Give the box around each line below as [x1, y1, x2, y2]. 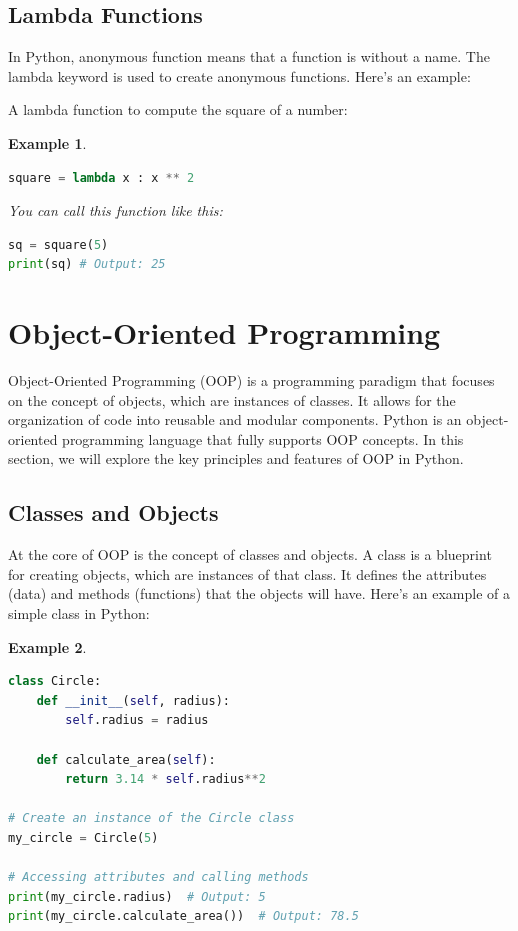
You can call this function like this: [8, 200, 223, 221]
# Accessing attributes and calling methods [8, 870, 309, 885]
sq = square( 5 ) [8, 237, 109, 252]
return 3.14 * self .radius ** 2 [65, 772, 266, 787]
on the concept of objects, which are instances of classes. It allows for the [8, 389, 456, 410]
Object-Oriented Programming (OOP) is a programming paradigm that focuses [8, 370, 495, 391]
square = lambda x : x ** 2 [8, 170, 195, 185]
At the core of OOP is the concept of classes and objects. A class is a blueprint [8, 544, 492, 565]
